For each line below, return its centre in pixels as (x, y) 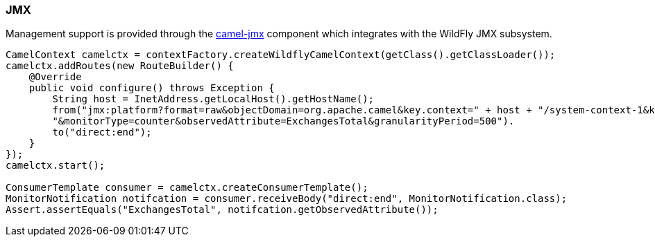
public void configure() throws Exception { (152, 88)
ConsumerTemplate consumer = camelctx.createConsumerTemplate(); (187, 188)
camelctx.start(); (56, 166)
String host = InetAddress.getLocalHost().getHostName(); (213, 99)
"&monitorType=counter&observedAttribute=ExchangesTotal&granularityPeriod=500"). (283, 121)
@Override (55, 77)
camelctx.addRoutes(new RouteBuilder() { (120, 66)
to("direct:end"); (102, 132)
